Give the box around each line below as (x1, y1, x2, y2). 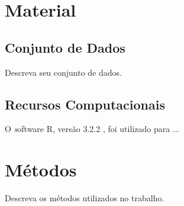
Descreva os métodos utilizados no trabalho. (5, 192, 164, 204)
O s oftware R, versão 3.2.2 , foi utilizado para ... (5, 123, 180, 135)
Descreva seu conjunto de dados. (5, 66, 122, 78)
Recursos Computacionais (5, 95, 165, 113)
